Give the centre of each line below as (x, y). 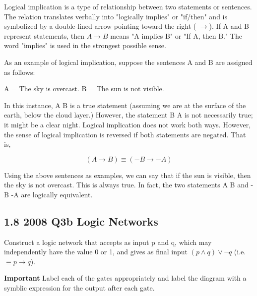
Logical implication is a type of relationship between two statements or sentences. (128, 6)
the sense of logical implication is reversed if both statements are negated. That (125, 134)
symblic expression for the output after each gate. (79, 288)
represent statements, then (44, 35)
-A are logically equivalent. (52, 194)
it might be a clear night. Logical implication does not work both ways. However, (128, 124)
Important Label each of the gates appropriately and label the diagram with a (125, 278)
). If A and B (229, 26)
